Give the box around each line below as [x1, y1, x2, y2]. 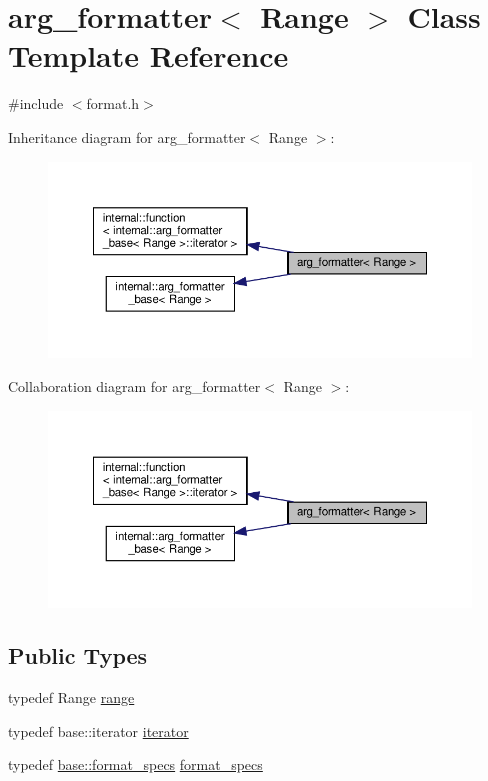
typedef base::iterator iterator [8, 720, 189, 741]
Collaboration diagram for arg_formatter [8, 376, 261, 396]
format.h [86, 93, 140, 114]
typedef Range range [8, 687, 135, 708]
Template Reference [8, 35, 289, 76]
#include [8, 93, 64, 114]
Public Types [8, 640, 148, 671]
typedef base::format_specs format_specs [8, 754, 263, 775]
